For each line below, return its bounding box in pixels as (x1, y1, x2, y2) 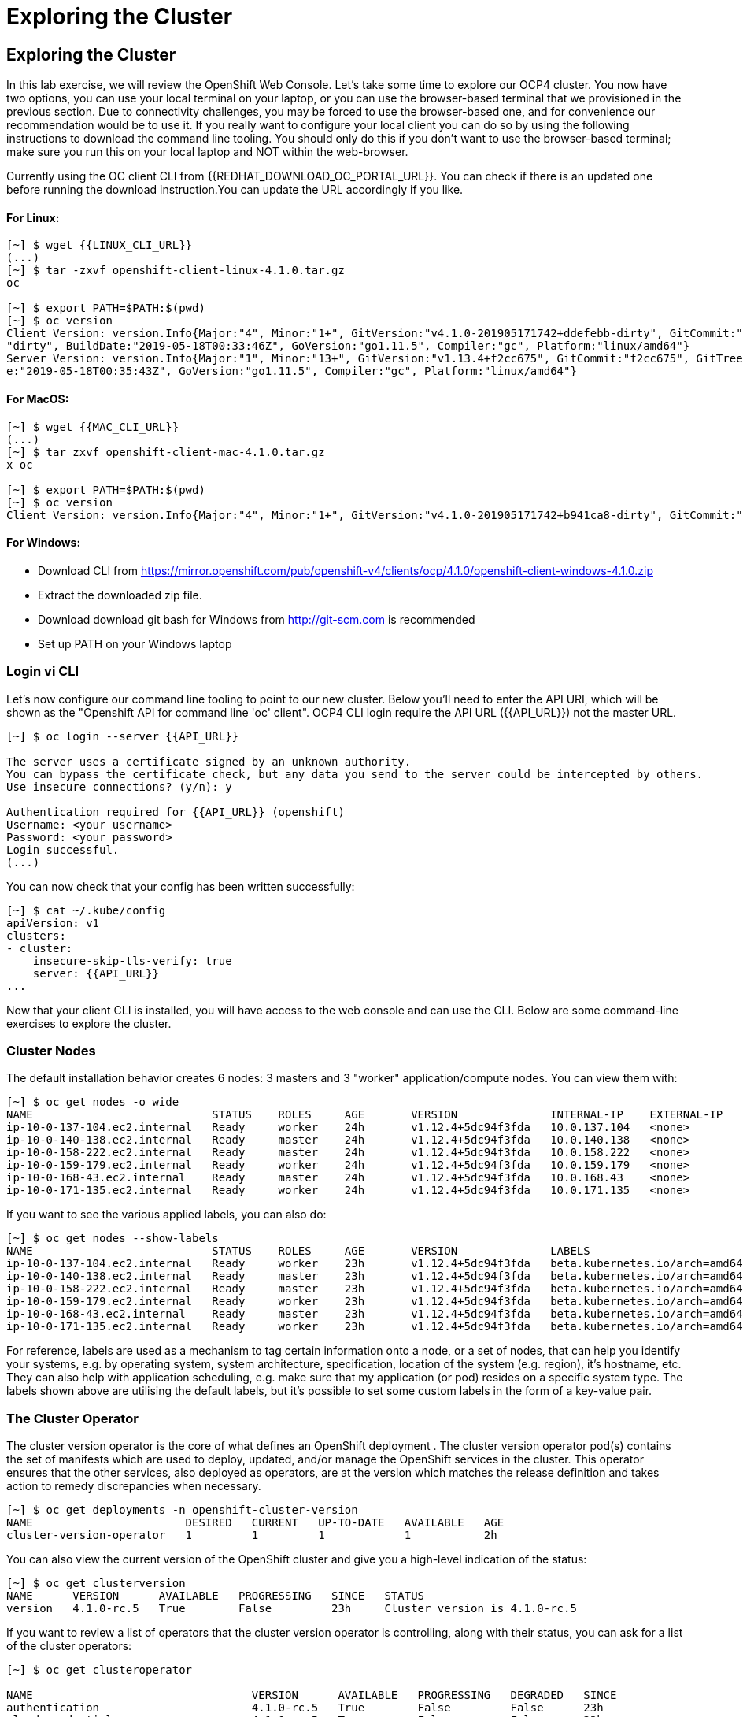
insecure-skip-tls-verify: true (32, 954, 232, 967)
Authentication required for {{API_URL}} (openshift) (6, 805, 345, 818)
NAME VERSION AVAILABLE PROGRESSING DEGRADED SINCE (6, 1689, 617, 1702)
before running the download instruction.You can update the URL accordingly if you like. (6, 183, 464, 197)
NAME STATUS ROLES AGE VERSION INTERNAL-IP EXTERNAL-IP (6, 1108, 723, 1122)
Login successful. (6, 843, 120, 856)
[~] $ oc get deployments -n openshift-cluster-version (6, 1504, 358, 1517)
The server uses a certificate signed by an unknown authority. (6, 755, 412, 768)
